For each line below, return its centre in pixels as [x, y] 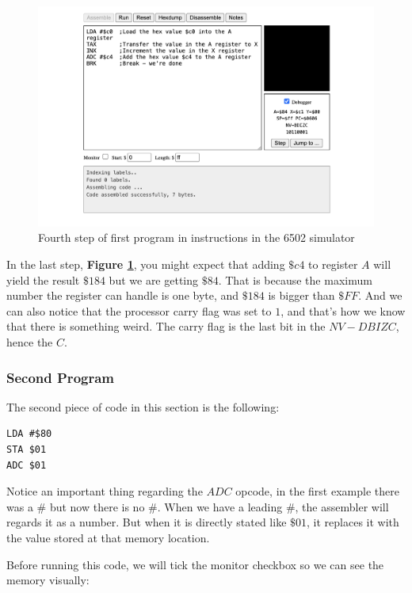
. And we [380, 295]
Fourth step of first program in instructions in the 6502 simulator [196, 237]
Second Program [61, 377]
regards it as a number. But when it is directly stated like [147, 522]
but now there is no [97, 506]
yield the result [43, 279]
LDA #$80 [29, 434]
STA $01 [27, 449]
